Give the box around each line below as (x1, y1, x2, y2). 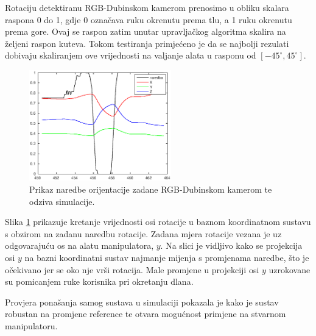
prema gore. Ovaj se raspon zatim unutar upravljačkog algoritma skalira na (5, 25, 286, 38)
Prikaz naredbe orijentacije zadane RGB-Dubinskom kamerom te (29, 183, 272, 195)
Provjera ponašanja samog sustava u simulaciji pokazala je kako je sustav (5, 295, 279, 308)
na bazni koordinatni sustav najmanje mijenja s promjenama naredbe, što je (24, 251, 309, 263)
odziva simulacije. (29, 195, 95, 207)
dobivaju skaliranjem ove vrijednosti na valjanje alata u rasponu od (5, 49, 256, 62)
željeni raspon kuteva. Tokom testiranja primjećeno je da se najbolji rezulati (5, 37, 289, 49)
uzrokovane (269, 263, 311, 276)
